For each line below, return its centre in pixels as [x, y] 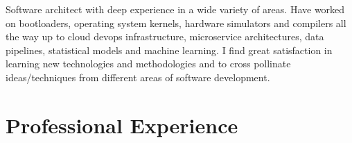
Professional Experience [122, 125]
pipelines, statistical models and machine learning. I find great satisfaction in [169, 50]
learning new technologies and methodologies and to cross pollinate [148, 64]
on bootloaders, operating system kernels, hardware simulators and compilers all [176, 23]
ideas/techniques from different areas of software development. [138, 77]
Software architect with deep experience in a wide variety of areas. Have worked [175, 9]
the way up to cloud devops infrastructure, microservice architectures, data [165, 36]
